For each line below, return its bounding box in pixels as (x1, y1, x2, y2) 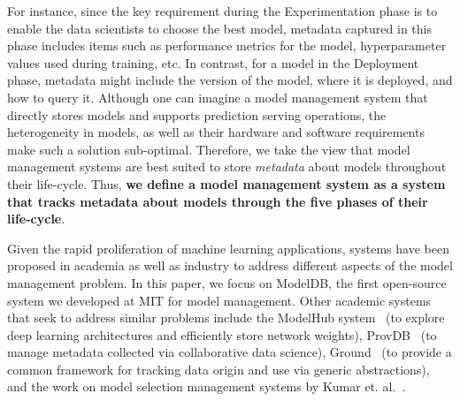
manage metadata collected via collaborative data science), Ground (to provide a (7, 343, 452, 361)
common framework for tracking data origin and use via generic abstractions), (7, 359, 430, 378)
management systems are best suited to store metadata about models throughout (7, 157, 447, 176)
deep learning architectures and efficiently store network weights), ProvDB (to (7, 325, 437, 344)
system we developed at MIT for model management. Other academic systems (7, 291, 432, 309)
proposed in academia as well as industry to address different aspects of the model (7, 256, 453, 275)
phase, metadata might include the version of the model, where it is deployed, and (7, 71, 453, 89)
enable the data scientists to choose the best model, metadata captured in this (7, 19, 432, 37)
